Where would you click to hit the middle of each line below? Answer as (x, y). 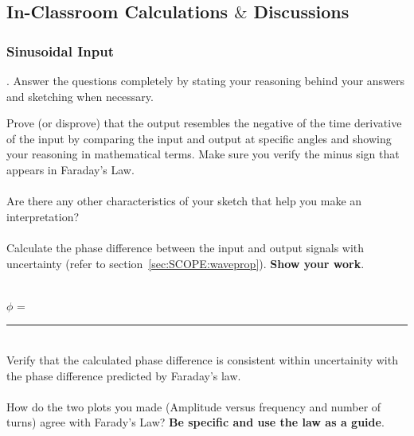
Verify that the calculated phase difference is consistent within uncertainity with (202, 359)
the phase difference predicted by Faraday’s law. (124, 375)
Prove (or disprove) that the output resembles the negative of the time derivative (204, 123)
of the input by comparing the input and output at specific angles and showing (199, 138)
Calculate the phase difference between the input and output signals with (186, 247)
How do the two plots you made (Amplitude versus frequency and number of (194, 406)
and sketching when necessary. (80, 96)
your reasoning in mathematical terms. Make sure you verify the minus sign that (203, 154)
